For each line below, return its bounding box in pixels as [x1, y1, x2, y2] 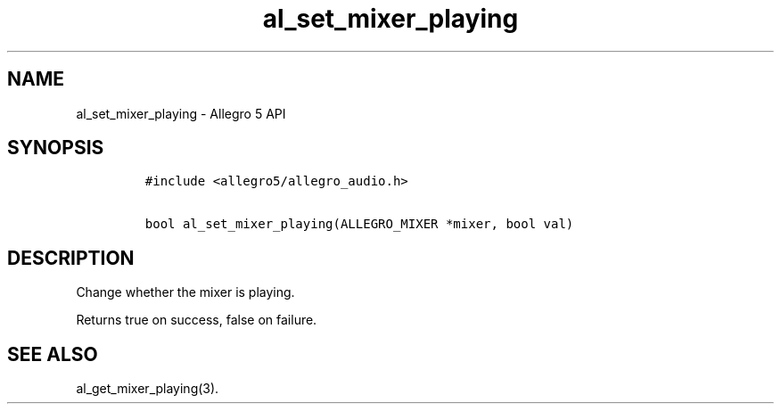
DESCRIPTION [7, 246, 135, 269]
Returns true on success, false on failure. [76, 312, 317, 328]
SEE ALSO [7, 342, 98, 366]
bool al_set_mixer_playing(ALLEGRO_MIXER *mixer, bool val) [144, 217, 574, 232]
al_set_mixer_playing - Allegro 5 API [76, 105, 286, 121]
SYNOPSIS [7, 136, 104, 160]
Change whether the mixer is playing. [76, 284, 295, 300]
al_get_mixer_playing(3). [76, 381, 219, 397]
